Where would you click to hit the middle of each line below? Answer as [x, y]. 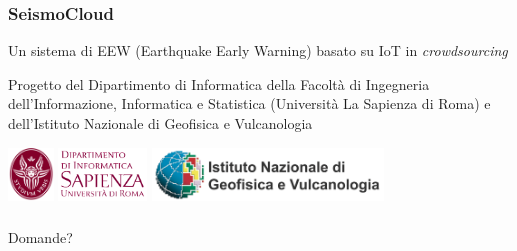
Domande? [40, 237]
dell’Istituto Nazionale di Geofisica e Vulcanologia [160, 123]
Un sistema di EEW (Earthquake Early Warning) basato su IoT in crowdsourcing [258, 50]
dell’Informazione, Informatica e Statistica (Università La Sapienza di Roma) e [249, 103]
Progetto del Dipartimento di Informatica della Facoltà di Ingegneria [219, 83]
